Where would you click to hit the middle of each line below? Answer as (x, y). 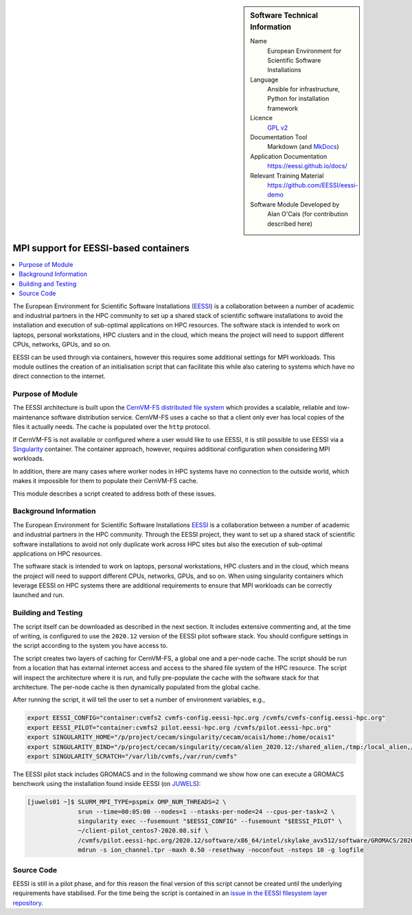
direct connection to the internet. (59, 376)
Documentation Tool (279, 137)
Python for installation (298, 99)
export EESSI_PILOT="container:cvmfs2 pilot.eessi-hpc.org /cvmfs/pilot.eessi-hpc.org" (179, 727)
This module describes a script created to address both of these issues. (114, 494)
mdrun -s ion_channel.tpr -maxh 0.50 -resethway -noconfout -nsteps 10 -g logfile (221, 850)
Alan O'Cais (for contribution (308, 214)
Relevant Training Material (287, 176)
